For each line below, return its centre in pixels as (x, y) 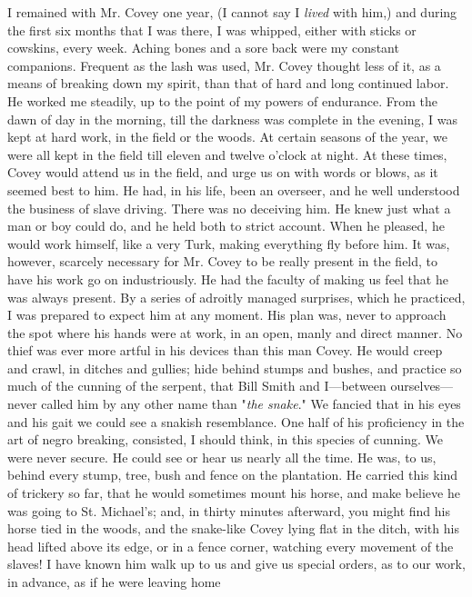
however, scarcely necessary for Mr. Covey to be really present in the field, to (223, 261)
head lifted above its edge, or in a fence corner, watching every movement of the (231, 546)
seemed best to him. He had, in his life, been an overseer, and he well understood (234, 189)
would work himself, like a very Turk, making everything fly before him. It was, (229, 243)
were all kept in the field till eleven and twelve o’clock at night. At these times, (227, 154)
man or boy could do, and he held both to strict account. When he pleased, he (226, 226)
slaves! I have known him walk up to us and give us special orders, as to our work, (236, 564)
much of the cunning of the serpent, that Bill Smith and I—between (197, 386)
